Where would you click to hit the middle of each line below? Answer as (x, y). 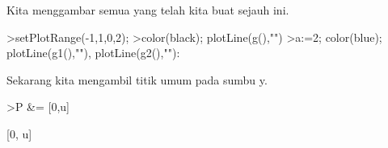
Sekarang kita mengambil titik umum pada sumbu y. (137, 79)
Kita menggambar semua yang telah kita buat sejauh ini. (148, 10)
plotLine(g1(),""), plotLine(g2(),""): (93, 53)
